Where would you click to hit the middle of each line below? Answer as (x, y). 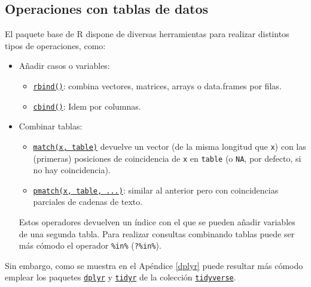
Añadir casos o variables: (64, 66)
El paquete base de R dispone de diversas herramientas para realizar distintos (147, 34)
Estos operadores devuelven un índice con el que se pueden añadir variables (157, 222)
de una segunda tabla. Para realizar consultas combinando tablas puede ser (157, 233)
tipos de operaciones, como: (55, 45)
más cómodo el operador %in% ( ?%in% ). (90, 245)
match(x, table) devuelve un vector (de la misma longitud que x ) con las (170, 146)
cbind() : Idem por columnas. (87, 106)
